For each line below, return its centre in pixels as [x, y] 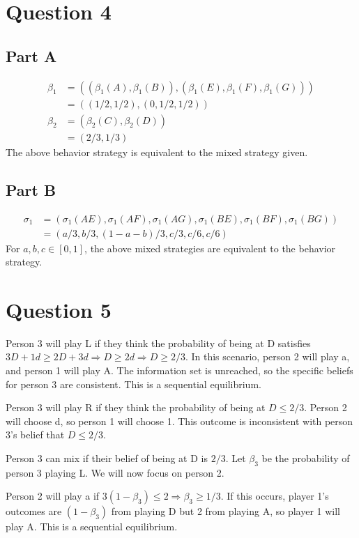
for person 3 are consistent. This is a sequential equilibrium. [133, 384]
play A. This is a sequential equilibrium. [92, 527]
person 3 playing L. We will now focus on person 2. [115, 472]
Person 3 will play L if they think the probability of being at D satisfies [158, 343]
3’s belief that [35, 435]
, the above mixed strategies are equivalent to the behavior [210, 248]
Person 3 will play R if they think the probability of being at [136, 407]
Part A [31, 55]
